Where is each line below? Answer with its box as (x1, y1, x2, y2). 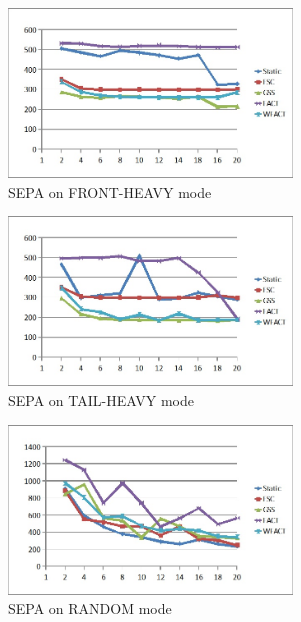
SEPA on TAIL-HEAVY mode (8, 389, 194, 410)
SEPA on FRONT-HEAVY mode (8, 181, 212, 202)
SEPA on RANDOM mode (8, 598, 172, 619)
